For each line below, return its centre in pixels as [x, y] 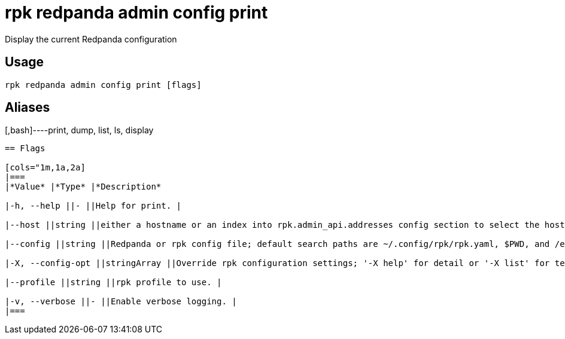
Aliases [28, 108]
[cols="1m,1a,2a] [45, 168]
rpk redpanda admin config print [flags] [103, 85]
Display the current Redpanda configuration [91, 39]
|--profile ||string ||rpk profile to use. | [113, 282]
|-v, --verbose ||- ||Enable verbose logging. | [121, 302]
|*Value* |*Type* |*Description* [83, 187]
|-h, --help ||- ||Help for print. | [93, 206]
